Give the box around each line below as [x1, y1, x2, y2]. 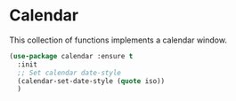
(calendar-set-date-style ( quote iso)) [17, 76, 166, 85]
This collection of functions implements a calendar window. [9, 35, 227, 45]
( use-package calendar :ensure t [9, 51, 134, 60]
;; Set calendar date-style [17, 68, 122, 77]
